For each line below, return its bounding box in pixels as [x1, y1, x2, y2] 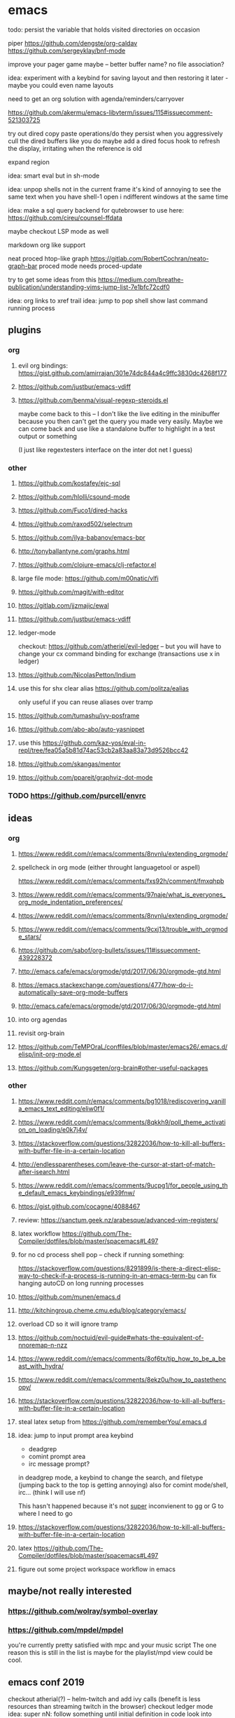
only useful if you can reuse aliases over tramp [17, 698, 153, 706]
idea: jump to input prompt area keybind [17, 1431, 134, 1439]
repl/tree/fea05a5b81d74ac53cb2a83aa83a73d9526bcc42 [17, 746, 189, 754]
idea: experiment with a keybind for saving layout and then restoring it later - [8, 73, 229, 82]
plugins [8, 324, 41, 336]
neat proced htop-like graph [8, 254, 90, 262]
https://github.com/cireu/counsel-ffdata [8, 213, 123, 222]
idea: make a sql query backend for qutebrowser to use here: [8, 206, 184, 214]
